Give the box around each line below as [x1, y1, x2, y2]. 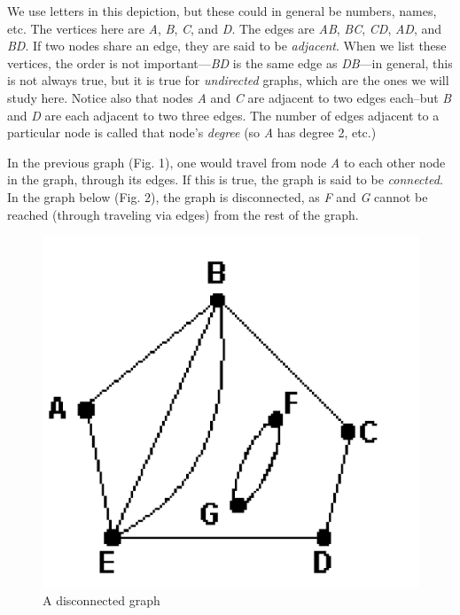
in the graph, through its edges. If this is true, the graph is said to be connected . [7, 170, 443, 189]
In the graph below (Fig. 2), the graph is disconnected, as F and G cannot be [7, 187, 428, 206]
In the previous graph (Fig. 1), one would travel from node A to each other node [7, 152, 446, 171]
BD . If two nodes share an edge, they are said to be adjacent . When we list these [7, 36, 447, 55]
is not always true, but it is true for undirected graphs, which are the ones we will [7, 71, 449, 90]
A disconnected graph [43, 591, 160, 610]
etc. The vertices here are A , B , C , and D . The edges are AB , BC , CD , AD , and [7, 19, 442, 37]
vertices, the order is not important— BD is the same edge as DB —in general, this [7, 53, 453, 72]
